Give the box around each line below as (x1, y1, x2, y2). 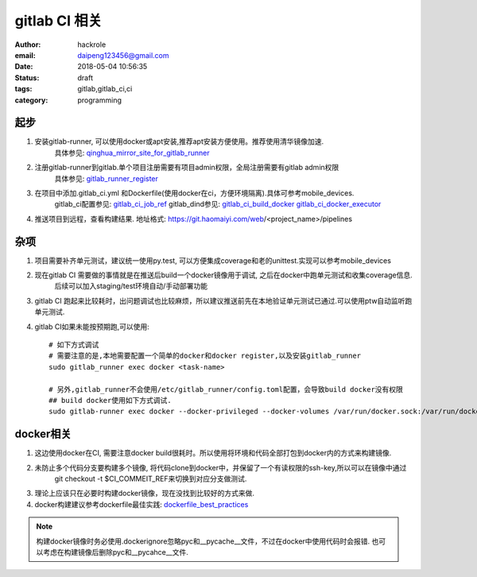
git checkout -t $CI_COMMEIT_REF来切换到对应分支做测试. (54, 474, 247, 484)
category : (14, 95, 48, 105)
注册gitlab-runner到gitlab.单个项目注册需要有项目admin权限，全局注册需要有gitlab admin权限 (34, 163, 339, 172)
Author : (14, 40, 41, 49)
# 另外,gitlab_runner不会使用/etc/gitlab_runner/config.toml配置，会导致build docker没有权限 (48, 385, 403, 393)
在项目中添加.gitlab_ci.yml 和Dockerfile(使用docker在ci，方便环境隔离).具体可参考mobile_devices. (34, 188, 355, 198)
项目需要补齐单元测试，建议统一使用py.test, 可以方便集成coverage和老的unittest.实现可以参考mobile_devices (34, 255, 391, 265)
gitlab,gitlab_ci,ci (77, 84, 133, 94)
